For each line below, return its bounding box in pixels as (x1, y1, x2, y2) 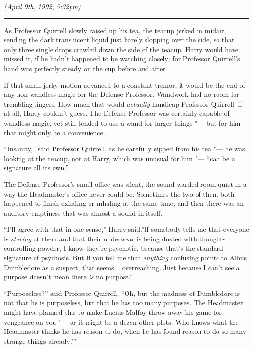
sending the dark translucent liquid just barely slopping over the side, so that (4, 35, 235, 45)
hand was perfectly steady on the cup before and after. (4, 63, 167, 73)
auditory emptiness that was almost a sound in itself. (4, 207, 163, 218)
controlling (4, 243, 36, 253)
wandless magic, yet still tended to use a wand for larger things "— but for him (4, 117, 241, 128)
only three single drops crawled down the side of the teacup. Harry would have (4, 44, 238, 54)
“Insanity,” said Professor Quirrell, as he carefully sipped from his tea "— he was (4, 144, 245, 154)
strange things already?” (4, 335, 77, 346)
